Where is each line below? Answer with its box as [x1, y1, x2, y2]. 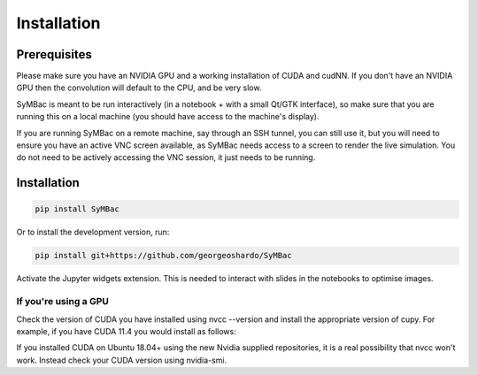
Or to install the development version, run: [16, 226, 170, 238]
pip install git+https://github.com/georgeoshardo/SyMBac [35, 250, 292, 261]
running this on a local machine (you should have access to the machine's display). [16, 111, 320, 122]
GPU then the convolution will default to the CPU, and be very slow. [16, 82, 262, 93]
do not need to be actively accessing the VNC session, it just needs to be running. [16, 152, 316, 163]
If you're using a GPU [16, 295, 110, 308]
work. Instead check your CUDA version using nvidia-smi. [16, 355, 227, 365]
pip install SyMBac [35, 204, 119, 214]
